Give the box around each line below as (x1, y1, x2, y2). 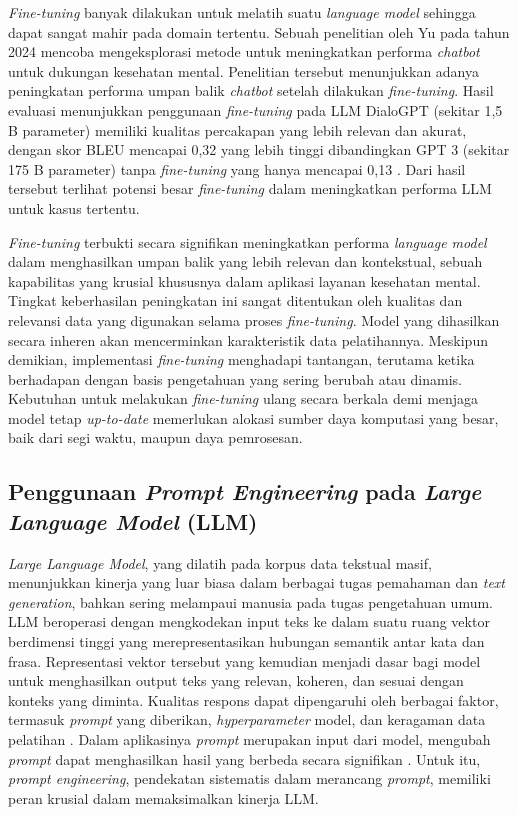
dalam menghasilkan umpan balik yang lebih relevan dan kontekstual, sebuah (8, 251, 483, 272)
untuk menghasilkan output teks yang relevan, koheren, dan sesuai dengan (8, 670, 464, 691)
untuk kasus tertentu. (8, 197, 140, 218)
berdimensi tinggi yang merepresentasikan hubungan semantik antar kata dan (8, 631, 485, 652)
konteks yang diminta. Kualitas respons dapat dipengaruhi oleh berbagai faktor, (8, 689, 499, 710)
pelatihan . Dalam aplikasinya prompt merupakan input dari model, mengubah (8, 729, 491, 749)
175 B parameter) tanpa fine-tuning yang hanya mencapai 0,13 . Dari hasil (8, 158, 466, 179)
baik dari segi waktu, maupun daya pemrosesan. (8, 427, 303, 448)
